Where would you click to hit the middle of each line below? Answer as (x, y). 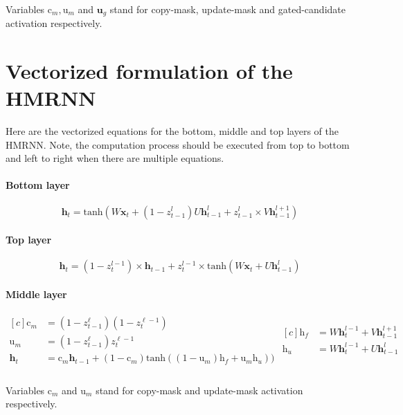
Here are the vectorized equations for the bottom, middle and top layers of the (172, 130)
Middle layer (36, 294)
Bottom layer (38, 185)
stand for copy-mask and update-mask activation (199, 390)
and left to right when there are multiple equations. (115, 158)
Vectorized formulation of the (149, 70)
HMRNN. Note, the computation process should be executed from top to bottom (178, 144)
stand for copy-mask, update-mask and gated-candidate (227, 9)
